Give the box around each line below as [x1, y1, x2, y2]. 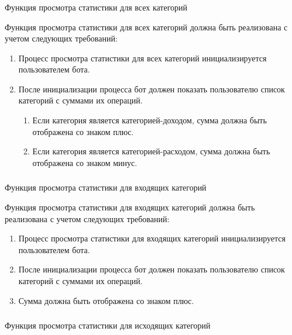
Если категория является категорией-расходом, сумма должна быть [32, 145, 270, 157]
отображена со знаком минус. [32, 156, 138, 168]
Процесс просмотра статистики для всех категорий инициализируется [18, 51, 267, 64]
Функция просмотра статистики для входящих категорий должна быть [5, 201, 255, 213]
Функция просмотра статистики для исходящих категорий [5, 319, 211, 331]
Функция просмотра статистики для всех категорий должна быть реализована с [5, 20, 288, 33]
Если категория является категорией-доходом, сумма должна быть [32, 114, 267, 126]
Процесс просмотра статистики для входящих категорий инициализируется [18, 232, 286, 244]
